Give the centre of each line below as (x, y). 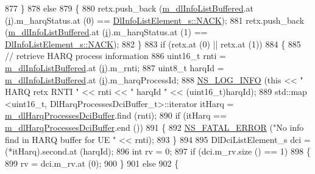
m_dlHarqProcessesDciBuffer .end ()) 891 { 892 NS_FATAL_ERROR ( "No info (154, 127)
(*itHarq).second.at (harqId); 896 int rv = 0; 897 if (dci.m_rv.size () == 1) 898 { (158, 151)
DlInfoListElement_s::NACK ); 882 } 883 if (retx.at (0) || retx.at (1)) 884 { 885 (153, 43)
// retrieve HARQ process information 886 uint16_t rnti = (115, 56)
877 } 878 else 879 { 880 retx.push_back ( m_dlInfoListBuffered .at (129, 8)
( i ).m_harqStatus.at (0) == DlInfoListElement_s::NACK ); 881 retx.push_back (155, 20)
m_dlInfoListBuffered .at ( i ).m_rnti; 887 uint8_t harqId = (115, 67)
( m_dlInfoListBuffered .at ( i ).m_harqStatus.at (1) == (106, 32)
